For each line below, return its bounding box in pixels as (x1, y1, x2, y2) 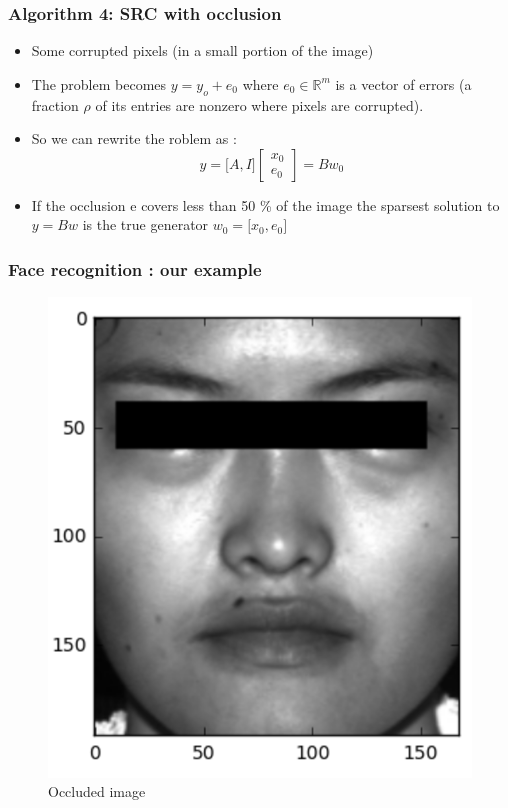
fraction (31, 94, 79, 115)
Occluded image (48, 781, 146, 802)
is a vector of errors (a (335, 73, 472, 94)
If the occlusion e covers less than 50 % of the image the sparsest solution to (31, 194, 500, 215)
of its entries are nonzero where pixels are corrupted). (95, 94, 424, 115)
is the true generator (82, 214, 209, 235)
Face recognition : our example (8, 256, 262, 281)
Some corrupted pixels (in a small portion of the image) (31, 40, 374, 61)
